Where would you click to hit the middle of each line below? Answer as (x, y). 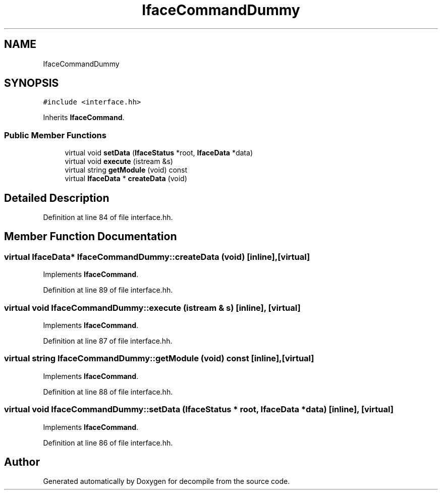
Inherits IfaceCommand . (84, 118)
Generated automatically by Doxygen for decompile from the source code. (167, 481)
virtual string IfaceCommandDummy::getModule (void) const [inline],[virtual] (159, 359)
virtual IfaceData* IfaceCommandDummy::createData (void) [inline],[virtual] (157, 257)
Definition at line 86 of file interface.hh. (108, 443)
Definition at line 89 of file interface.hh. (108, 290)
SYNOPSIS (32, 83)
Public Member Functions (55, 135)
